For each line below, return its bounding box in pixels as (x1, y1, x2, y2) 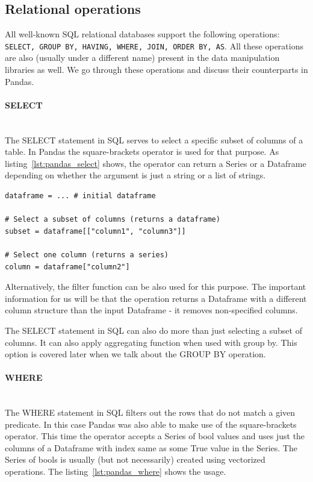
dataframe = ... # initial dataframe (5, 192, 156, 200)
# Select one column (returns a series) (5, 250, 169, 259)
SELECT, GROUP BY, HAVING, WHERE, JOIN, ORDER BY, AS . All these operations (5, 39, 303, 52)
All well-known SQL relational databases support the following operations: (5, 28, 280, 40)
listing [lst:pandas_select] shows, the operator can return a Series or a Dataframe (5, 157, 306, 169)
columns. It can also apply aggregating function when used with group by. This (5, 336, 297, 348)
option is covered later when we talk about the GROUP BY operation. (5, 348, 266, 360)
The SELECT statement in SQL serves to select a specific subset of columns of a (5, 133, 303, 146)
